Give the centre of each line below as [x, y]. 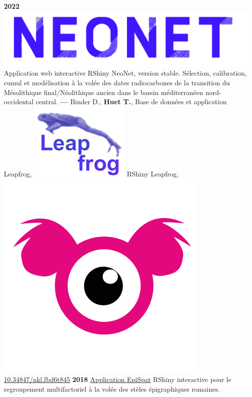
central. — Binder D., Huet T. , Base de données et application [131, 102]
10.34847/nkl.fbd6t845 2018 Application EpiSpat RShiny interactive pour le [118, 379]
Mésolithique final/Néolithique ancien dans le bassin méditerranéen [104, 92]
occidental [19, 102]
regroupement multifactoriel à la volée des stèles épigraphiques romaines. [112, 389]
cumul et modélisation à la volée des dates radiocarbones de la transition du [117, 82]
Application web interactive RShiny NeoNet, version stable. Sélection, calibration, [126, 73]
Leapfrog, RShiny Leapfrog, [91, 173]
